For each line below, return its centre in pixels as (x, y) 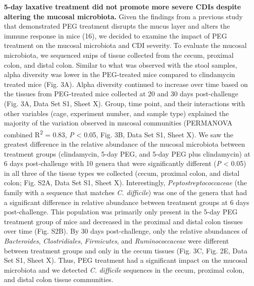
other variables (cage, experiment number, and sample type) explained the (116, 113)
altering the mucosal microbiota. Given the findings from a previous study (124, 16)
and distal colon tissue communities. (59, 279)
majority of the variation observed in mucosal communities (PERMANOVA (118, 123)
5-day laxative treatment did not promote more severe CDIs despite (123, 6)
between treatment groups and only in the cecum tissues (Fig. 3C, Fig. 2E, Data (126, 250)
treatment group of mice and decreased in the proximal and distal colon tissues (124, 221)
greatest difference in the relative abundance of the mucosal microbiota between (125, 143)
